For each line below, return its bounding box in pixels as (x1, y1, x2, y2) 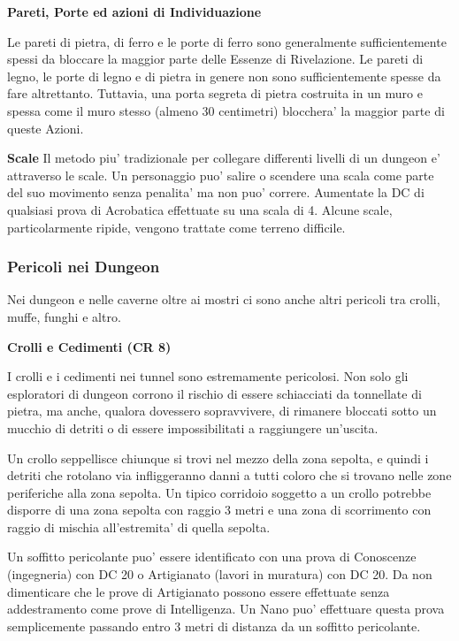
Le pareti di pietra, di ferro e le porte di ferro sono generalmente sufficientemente (7, 32, 447, 50)
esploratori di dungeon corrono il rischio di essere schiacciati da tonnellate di (7, 384, 422, 402)
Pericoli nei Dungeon (7, 256, 160, 278)
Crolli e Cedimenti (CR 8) (7, 337, 172, 355)
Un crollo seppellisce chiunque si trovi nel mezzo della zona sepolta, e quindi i (7, 448, 429, 467)
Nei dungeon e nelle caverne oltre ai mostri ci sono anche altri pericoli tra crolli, (7, 290, 440, 309)
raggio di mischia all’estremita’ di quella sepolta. (7, 517, 271, 536)
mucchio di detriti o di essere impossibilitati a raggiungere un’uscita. (7, 418, 379, 437)
